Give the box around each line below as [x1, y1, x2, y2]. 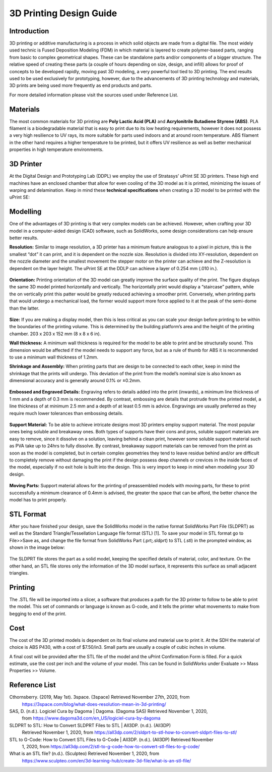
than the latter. [9, 305, 40, 311]
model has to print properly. [9, 496, 67, 502]
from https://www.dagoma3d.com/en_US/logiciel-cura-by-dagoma [22, 715, 161, 722]
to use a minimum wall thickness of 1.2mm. [9, 354, 98, 360]
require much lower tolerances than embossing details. [9, 410, 123, 416]
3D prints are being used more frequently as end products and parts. [9, 82, 152, 88]
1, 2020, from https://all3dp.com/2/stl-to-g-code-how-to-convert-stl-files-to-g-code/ [22, 743, 200, 749]
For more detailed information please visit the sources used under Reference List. [9, 91, 179, 98]
